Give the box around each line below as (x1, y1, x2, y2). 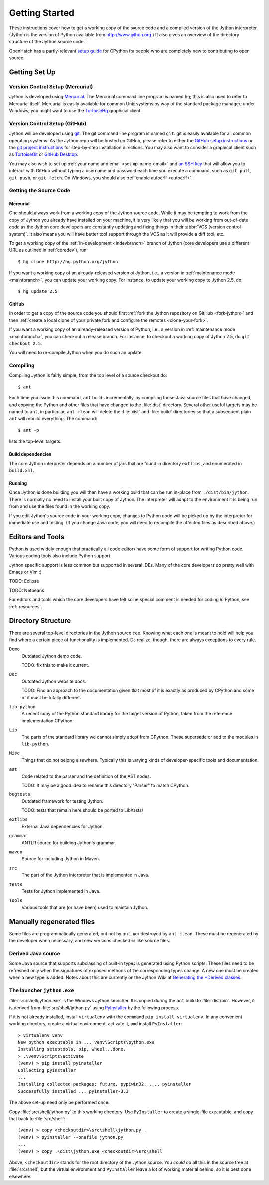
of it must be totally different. (21, 694, 82, 700)
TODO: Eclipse (9, 578, 39, 584)
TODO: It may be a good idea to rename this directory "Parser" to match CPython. (21, 782, 190, 788)
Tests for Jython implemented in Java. (21, 888, 101, 894)
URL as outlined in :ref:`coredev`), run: (9, 247, 88, 253)
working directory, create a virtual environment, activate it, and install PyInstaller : (9, 1021, 183, 1027)
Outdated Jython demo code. (21, 653, 82, 659)
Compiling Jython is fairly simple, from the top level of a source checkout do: (9, 372, 167, 378)
